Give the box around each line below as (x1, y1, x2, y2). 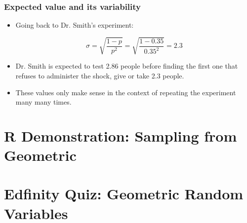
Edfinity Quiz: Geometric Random (4, 184, 244, 204)
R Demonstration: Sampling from (4, 125, 237, 146)
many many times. (15, 97, 72, 107)
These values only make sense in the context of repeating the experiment (15, 87, 236, 97)
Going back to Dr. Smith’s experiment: (15, 20, 134, 30)
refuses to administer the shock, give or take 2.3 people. (15, 70, 184, 80)
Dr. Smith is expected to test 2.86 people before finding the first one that (15, 61, 238, 71)
